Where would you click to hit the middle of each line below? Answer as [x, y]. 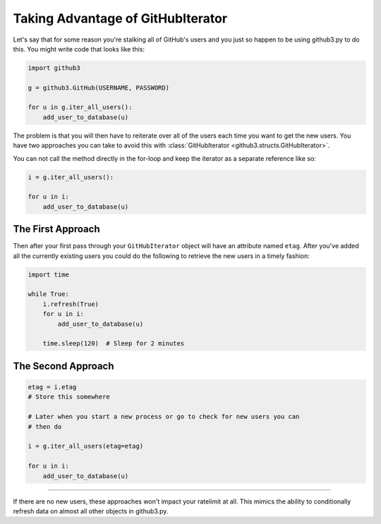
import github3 [54, 68]
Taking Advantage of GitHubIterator [120, 18]
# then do [45, 426]
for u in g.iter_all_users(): [80, 107]
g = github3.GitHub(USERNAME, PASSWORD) [98, 87]
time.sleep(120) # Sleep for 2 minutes [114, 343]
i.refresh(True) [71, 304]
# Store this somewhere [69, 397]
